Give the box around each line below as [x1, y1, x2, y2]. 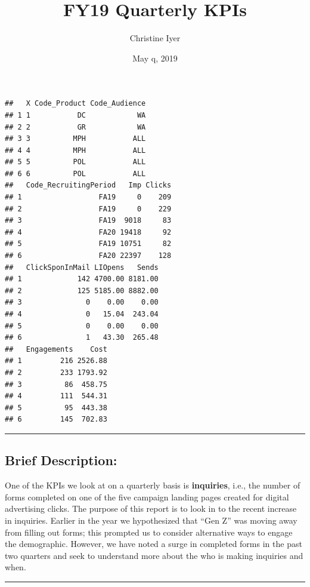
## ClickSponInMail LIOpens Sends [5, 263, 159, 272]
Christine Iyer [129, 32, 181, 44]
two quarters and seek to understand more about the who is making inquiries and [5, 549, 303, 561]
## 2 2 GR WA [5, 122, 146, 131]
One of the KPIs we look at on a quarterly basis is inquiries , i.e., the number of [5, 479, 300, 491]
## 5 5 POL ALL [5, 158, 146, 167]
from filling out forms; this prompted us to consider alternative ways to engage [5, 525, 293, 538]
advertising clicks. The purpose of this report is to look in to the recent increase [5, 502, 297, 515]
